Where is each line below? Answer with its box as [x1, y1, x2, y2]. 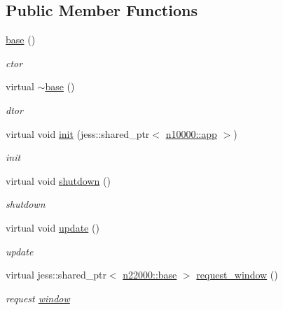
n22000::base [123, 267, 177, 282]
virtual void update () [6, 220, 99, 234]
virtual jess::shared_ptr [6, 267, 106, 282]
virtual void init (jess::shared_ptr [6, 126, 150, 141]
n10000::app [165, 126, 217, 141]
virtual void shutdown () [6, 173, 111, 188]
